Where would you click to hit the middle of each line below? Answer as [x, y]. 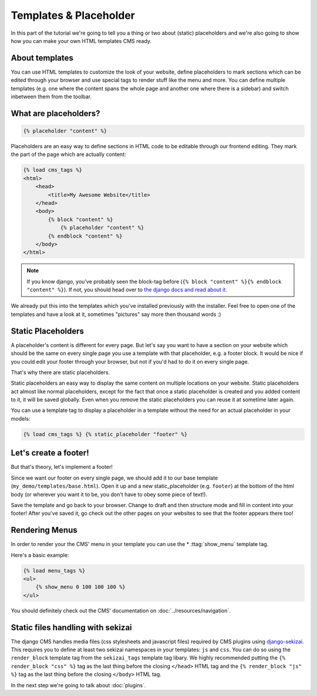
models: [21, 418]
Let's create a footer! [50, 453]
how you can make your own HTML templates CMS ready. [81, 41]
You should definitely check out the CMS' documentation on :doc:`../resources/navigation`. [121, 610]
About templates [42, 58]
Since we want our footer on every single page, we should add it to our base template [114, 478]
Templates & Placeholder [73, 15]
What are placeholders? [55, 113]
